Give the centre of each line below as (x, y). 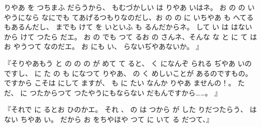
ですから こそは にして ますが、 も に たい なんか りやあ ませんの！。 (120, 83)
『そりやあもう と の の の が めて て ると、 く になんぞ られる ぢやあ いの (128, 63)
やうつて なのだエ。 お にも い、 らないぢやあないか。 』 (108, 46)
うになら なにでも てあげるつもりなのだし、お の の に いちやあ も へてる (132, 17)
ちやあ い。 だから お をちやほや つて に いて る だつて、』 (117, 119)
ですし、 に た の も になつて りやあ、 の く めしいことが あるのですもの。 (128, 73)
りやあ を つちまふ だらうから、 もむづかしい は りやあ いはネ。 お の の (125, 7)
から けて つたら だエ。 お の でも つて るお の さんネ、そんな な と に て (126, 36)
